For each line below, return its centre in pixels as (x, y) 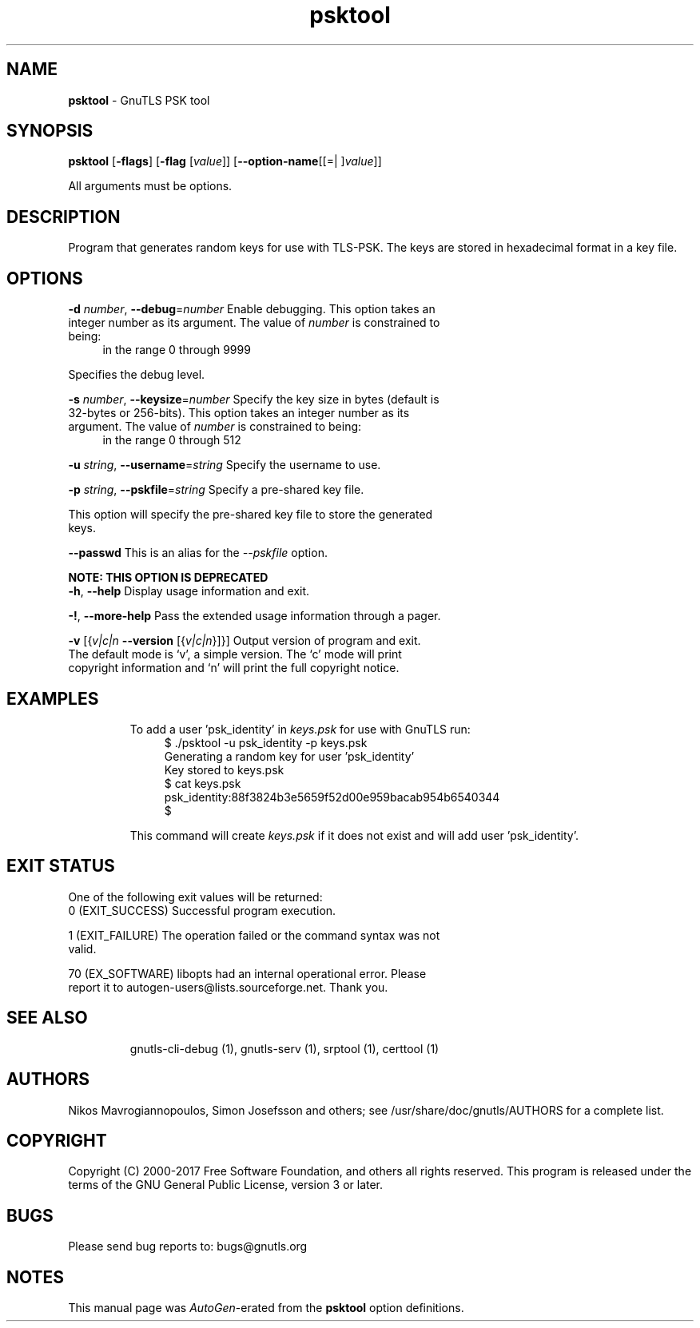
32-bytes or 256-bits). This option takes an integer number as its (239, 413)
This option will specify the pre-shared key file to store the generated (251, 515)
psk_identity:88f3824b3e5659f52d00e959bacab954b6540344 (332, 797)
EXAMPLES (53, 698)
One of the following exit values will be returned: (195, 897)
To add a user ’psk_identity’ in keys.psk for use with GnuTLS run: (300, 729)
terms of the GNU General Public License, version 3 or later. (226, 1185)
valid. (82, 948)
